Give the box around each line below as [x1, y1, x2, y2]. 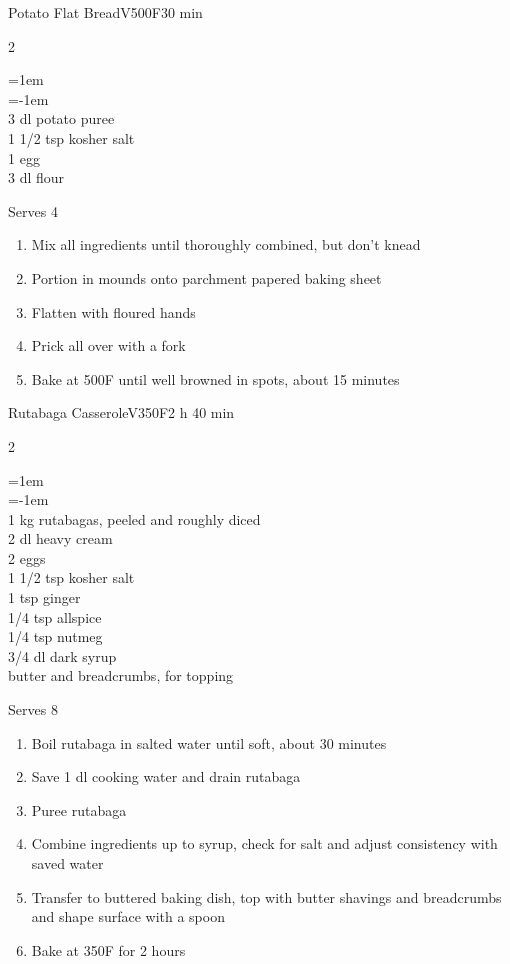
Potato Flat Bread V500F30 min [8, 2, 203, 22]
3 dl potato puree [8, 108, 115, 129]
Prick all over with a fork [31, 335, 186, 356]
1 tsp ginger [8, 587, 81, 608]
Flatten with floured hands [31, 301, 196, 322]
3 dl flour [8, 167, 65, 188]
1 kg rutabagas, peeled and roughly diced [8, 508, 261, 529]
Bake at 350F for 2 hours [31, 939, 186, 960]
